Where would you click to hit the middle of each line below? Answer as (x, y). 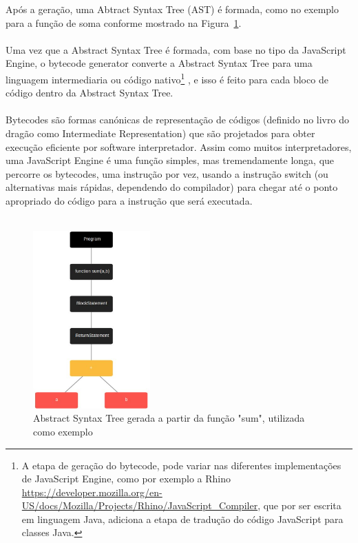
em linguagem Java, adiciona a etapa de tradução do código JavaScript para (182, 519)
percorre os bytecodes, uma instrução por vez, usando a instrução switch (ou (167, 173)
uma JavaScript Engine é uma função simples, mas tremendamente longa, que (170, 160)
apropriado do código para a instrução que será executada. (129, 200)
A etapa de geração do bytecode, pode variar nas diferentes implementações (181, 465)
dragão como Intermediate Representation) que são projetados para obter (160, 133)
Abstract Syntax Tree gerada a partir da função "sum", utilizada (169, 418)
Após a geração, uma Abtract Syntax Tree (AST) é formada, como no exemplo (172, 9)
